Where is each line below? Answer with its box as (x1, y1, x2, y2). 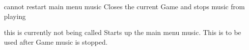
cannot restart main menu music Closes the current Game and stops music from (4, 1, 245, 11)
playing (4, 11, 26, 21)
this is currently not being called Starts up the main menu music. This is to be (4, 27, 241, 37)
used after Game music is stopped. (4, 36, 108, 47)
